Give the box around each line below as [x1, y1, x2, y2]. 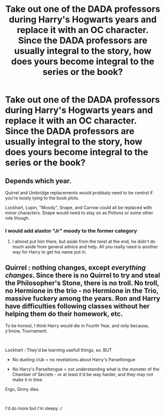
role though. [5, 215, 30, 221]
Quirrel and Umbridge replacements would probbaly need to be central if [5, 190, 153, 195]
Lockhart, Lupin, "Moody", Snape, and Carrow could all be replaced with [5, 205, 152, 210]
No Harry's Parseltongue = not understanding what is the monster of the [12, 366, 160, 372]
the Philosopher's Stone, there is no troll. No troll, [5, 279, 159, 287]
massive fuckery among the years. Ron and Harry [5, 294, 161, 303]
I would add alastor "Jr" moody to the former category [5, 227, 137, 234]
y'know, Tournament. [5, 328, 48, 334]
